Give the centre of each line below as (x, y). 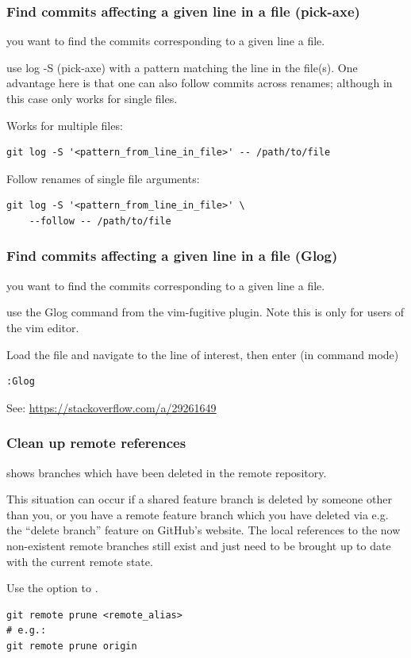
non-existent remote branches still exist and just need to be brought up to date (199, 545)
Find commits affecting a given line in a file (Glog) (172, 256)
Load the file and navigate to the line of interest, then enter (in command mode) (203, 354)
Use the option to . (52, 588)
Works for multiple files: (65, 125)
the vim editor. (43, 327)
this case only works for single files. (92, 98)
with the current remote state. (80, 561)
